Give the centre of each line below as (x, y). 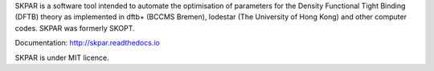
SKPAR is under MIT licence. (62, 57)
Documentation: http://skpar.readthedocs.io (87, 43)
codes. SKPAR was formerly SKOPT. (75, 28)
